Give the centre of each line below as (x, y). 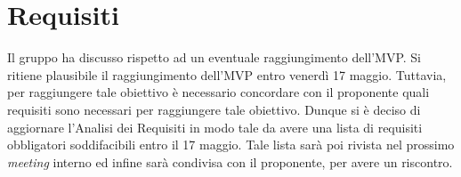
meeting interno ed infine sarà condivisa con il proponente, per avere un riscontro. (230, 161)
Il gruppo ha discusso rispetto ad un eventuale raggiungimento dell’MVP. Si (214, 57)
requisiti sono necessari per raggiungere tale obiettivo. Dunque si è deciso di (214, 109)
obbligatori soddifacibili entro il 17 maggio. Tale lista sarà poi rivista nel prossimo (231, 145)
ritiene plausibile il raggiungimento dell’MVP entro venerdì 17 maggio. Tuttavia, (227, 74)
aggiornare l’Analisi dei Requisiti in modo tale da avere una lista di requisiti (215, 127)
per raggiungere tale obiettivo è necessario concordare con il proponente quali (218, 92)
